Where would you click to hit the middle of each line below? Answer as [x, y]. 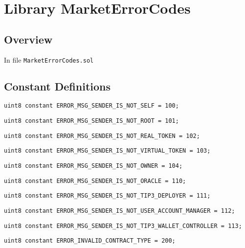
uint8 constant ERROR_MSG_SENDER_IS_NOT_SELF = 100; [91, 106]
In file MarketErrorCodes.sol [49, 59]
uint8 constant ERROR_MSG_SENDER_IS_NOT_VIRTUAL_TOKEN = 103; [107, 151]
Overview [28, 39]
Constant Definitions [57, 86]
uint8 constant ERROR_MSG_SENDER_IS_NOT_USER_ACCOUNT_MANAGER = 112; [120, 211]
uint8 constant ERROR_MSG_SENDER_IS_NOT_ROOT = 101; [91, 121]
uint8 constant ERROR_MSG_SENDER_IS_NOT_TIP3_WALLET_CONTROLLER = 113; [123, 226]
